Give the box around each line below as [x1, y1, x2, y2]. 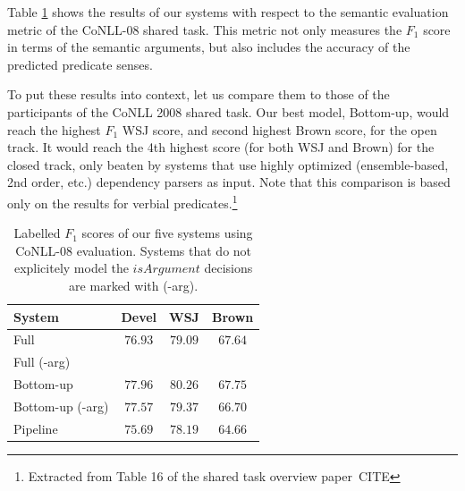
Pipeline [13, 419, 58, 437]
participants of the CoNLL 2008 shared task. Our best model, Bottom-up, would [7, 102, 450, 121]
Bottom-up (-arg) [13, 396, 109, 415]
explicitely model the [13, 258, 129, 277]
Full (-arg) [13, 352, 71, 371]
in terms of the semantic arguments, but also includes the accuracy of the [7, 38, 410, 56]
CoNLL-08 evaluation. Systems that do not [15, 241, 252, 259]
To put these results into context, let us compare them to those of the [7, 85, 390, 104]
